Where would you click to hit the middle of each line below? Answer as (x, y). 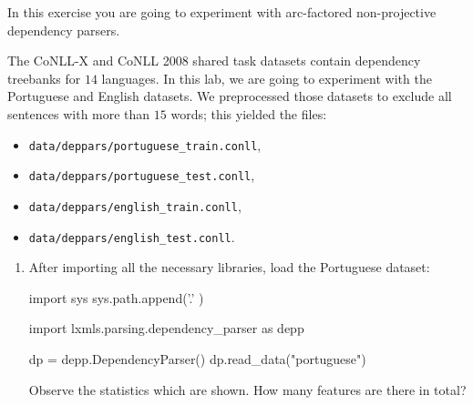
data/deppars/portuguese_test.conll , (142, 175)
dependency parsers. (64, 30)
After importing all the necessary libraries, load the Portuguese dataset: (229, 267)
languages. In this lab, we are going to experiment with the (267, 78)
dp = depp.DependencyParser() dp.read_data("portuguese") (197, 358)
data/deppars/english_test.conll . (132, 236)
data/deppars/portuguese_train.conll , (145, 144)
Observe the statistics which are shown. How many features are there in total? (247, 389)
